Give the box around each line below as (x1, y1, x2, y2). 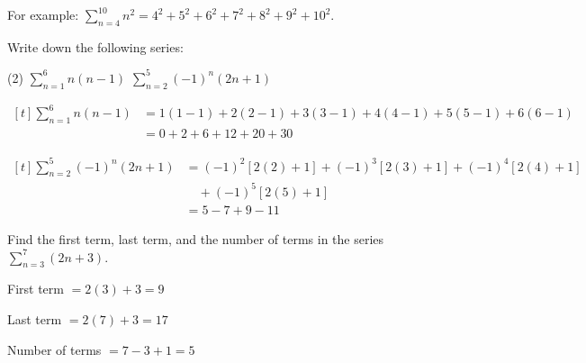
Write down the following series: (7, 37, 184, 56)
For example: (7, 5, 79, 23)
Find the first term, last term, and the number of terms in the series (7, 229, 384, 248)
